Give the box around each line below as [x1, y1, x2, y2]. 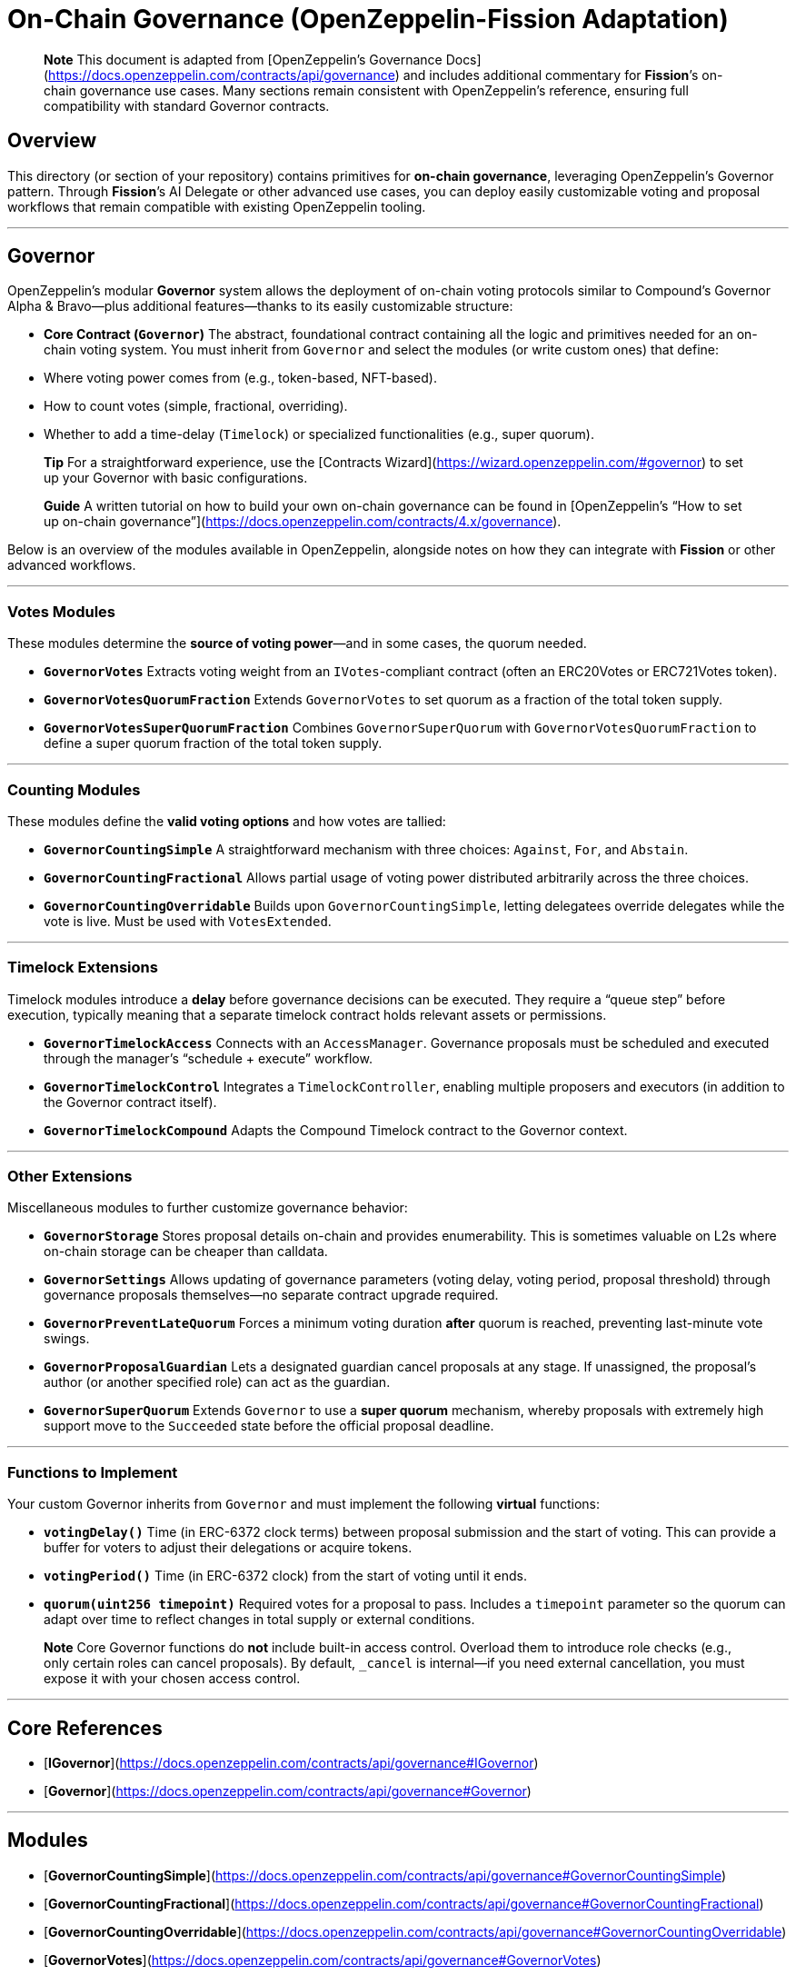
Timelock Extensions [7, 958, 158, 977]
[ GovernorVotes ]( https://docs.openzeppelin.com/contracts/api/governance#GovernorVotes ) [44, 1951, 602, 1968]
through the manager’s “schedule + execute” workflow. [44, 1050, 373, 1066]
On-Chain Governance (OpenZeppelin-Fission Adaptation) [7, 4, 729, 35]
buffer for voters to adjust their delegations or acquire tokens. [44, 1540, 413, 1556]
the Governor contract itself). [44, 1093, 217, 1110]
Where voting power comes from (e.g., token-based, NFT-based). [44, 370, 437, 386]
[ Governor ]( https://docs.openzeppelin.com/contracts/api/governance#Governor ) [44, 1783, 532, 1800]
